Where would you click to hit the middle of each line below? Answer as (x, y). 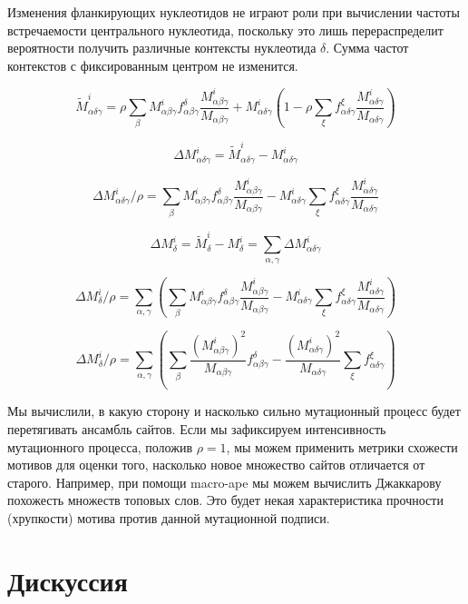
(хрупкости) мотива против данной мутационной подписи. (169, 517)
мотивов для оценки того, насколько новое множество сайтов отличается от (216, 465)
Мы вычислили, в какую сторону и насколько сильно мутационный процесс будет (234, 411)
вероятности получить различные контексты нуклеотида (162, 48)
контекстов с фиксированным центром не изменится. (153, 65)
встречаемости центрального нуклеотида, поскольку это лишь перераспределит (225, 30)
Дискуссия (68, 580)
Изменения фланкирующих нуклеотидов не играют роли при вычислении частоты (234, 12)
